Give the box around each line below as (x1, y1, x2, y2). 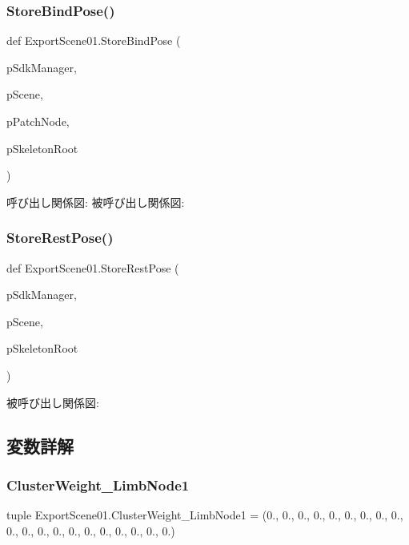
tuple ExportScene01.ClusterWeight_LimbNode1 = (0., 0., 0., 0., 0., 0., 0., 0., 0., (6, 507, 403, 523)
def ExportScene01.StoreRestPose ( (6, 259, 179, 276)
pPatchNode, (6, 113, 70, 129)
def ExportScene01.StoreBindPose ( (6, 32, 181, 49)
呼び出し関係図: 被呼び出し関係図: (6, 193, 185, 210)
